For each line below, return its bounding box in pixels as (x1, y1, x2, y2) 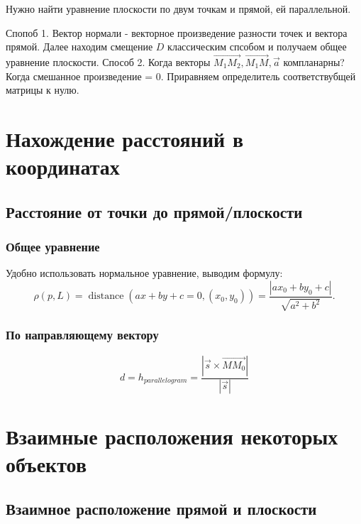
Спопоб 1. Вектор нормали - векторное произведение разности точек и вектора (6, 25, 348, 40)
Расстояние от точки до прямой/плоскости (6, 200, 303, 222)
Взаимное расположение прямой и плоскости (6, 498, 317, 520)
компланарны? (283, 55, 345, 69)
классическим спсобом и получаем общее (167, 39, 347, 54)
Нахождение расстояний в (6, 124, 243, 153)
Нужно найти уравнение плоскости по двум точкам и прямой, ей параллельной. (6, 1, 351, 16)
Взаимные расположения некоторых (6, 421, 338, 450)
